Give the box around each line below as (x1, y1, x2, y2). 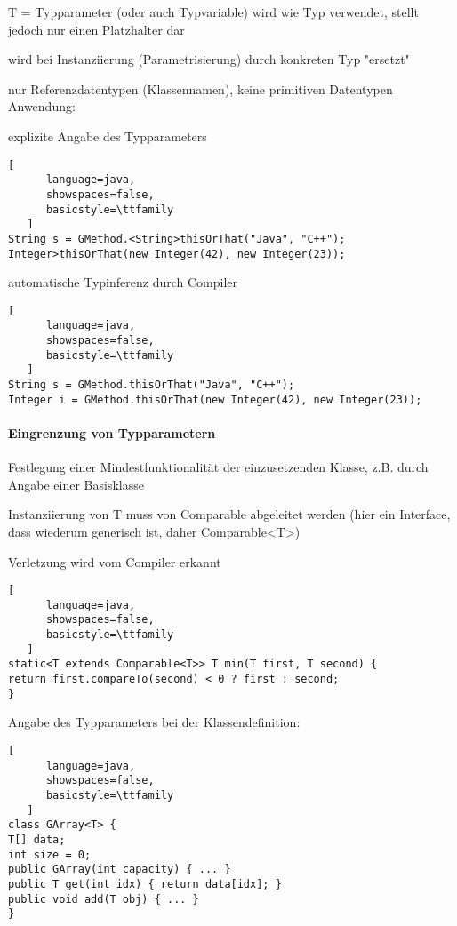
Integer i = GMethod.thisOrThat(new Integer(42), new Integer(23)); (8, 393, 422, 406)
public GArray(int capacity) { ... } (8, 863, 231, 876)
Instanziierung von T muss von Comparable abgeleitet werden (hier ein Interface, (8, 505, 451, 523)
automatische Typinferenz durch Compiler (8, 273, 238, 291)
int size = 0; (8, 848, 92, 861)
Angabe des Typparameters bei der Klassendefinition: (8, 713, 301, 731)
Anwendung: (8, 97, 76, 116)
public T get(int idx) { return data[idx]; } (8, 877, 282, 890)
